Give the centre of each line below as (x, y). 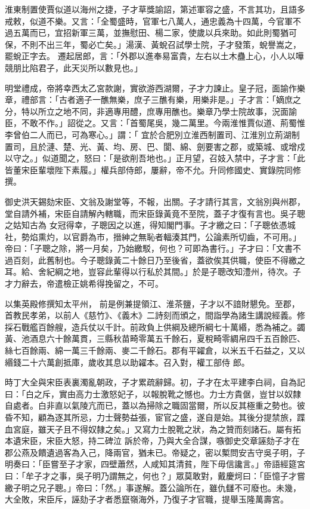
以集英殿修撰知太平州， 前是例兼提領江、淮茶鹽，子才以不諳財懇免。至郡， (152, 303)
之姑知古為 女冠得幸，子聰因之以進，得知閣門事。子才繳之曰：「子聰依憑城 (150, 225)
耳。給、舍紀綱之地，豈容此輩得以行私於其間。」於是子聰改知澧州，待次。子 (153, 272)
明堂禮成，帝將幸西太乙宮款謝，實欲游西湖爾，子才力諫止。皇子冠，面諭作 (151, 88)
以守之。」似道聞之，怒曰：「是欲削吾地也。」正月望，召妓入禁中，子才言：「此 (155, 158)
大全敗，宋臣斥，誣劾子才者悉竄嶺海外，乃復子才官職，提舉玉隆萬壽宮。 (147, 499)
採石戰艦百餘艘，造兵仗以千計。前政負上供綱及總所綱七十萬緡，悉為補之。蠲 (155, 326)
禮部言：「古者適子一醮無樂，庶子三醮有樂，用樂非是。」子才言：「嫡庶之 (161, 99)
